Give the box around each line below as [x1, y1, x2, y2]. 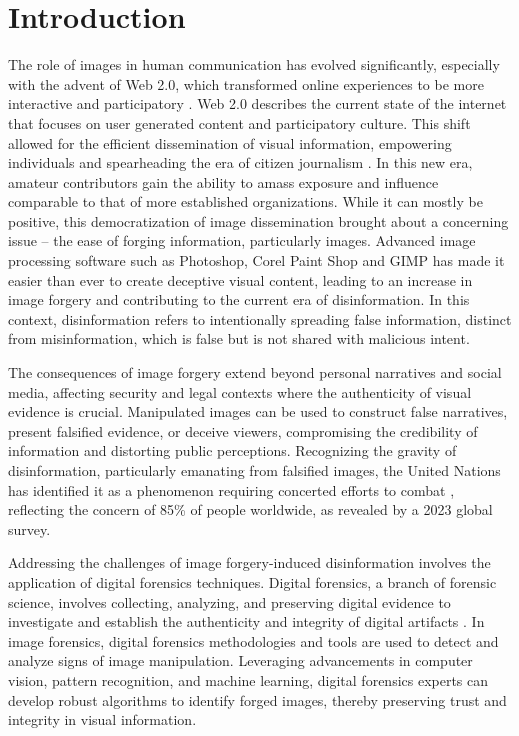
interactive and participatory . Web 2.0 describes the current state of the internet [8, 93, 507, 114]
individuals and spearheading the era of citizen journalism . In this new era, [8, 152, 473, 173]
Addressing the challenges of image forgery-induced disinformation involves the [8, 552, 491, 573]
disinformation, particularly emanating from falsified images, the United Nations [8, 460, 501, 480]
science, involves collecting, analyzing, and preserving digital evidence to [8, 591, 451, 612]
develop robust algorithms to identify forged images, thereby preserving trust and [8, 689, 507, 710]
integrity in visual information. [8, 709, 197, 730]
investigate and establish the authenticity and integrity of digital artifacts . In [8, 611, 485, 632]
